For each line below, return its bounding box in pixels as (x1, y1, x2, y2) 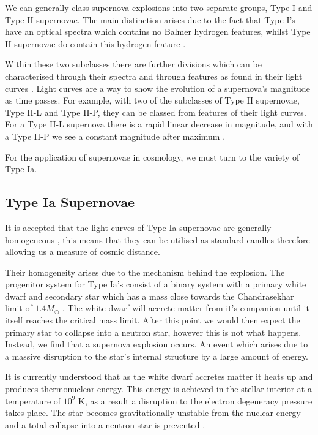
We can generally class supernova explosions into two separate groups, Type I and (5, 1, 312, 13)
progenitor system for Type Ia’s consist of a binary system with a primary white (5, 278, 306, 290)
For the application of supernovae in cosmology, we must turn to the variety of (5, 150, 300, 163)
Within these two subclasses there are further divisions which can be (5, 58, 262, 70)
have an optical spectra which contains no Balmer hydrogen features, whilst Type (5, 25, 311, 38)
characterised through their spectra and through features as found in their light (5, 69, 303, 82)
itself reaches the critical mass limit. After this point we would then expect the (5, 314, 300, 327)
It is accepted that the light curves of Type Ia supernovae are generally (5, 221, 272, 233)
